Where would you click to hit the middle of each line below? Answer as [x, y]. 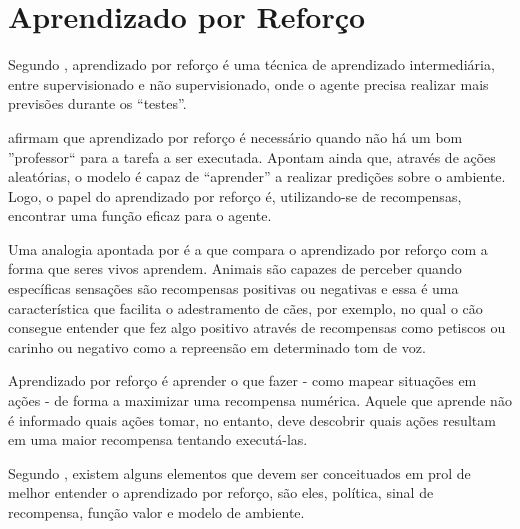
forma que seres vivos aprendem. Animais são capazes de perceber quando [235, 268]
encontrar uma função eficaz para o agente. [140, 215]
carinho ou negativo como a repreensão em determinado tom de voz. [217, 346]
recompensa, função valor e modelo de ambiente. [156, 512]
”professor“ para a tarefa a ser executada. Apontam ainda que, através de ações [252, 156]
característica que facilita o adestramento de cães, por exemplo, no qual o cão [245, 307]
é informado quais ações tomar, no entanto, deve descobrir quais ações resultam [252, 419]
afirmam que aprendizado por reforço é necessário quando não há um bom [235, 136]
